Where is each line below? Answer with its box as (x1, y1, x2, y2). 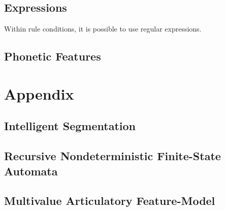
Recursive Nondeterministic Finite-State (4, 148, 221, 164)
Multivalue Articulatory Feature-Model (4, 193, 215, 208)
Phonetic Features (4, 48, 101, 64)
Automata (4, 163, 58, 178)
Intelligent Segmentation (4, 118, 136, 134)
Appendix (4, 83, 74, 104)
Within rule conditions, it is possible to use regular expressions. (4, 23, 202, 34)
